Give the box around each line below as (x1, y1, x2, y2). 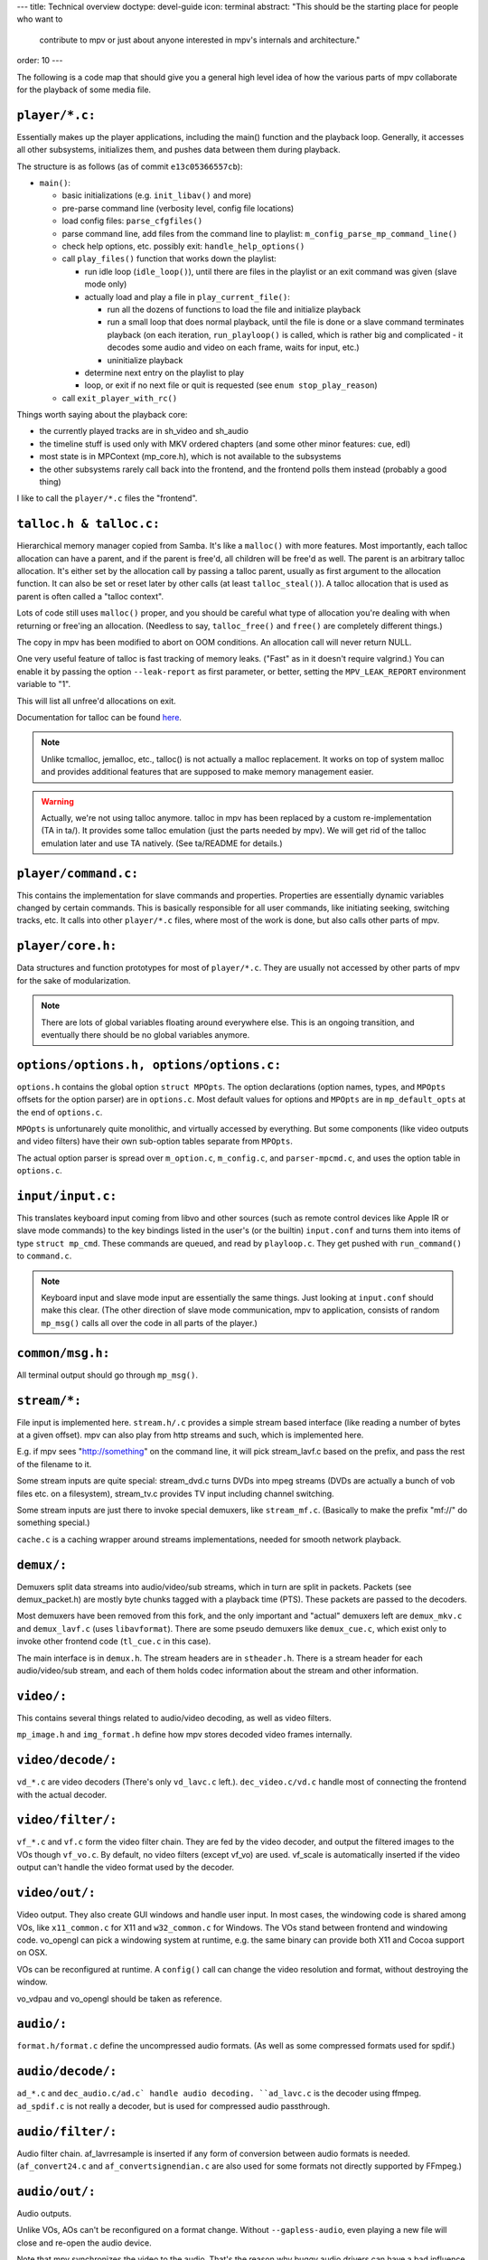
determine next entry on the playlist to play (84, 367, 244, 378)
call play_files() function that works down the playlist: (61, 253, 277, 264)
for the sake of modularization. (16, 975, 131, 985)
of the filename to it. (16, 1458, 92, 1469)
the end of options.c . (16, 1106, 103, 1117)
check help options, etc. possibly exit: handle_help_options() (61, 240, 305, 251)
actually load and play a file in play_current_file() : (84, 291, 291, 302)
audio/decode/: (16, 2064, 117, 2079)
